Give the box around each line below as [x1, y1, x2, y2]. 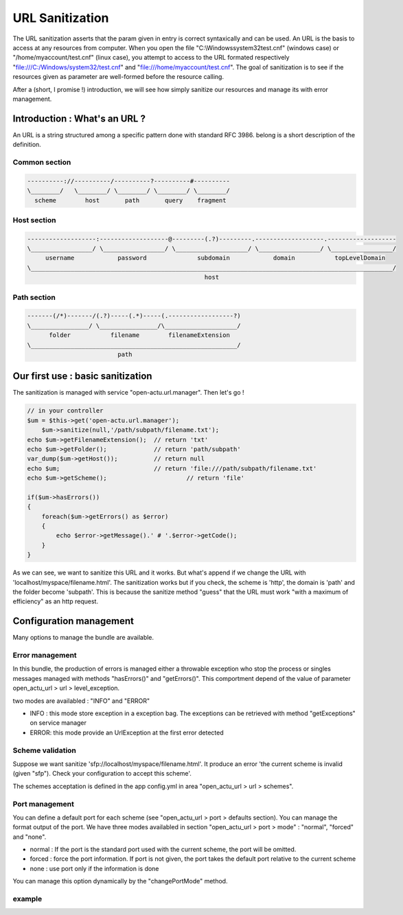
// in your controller [27, 407, 104, 415]
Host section [12, 215, 56, 224]
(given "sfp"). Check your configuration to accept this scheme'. [12, 769, 192, 778]
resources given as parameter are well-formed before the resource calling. [12, 73, 224, 81]
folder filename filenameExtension [49, 332, 230, 339]
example [12, 894, 43, 903]
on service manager [30, 719, 87, 727]
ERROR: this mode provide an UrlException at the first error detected [30, 728, 224, 737]
